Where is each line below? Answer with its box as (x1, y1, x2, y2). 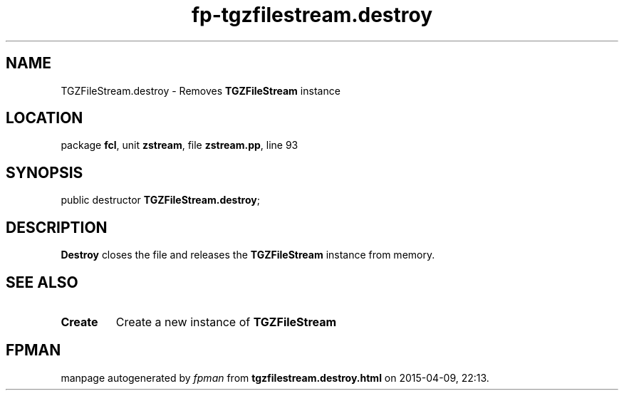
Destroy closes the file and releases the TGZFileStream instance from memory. (61, 249, 435, 261)
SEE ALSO (6, 273, 78, 291)
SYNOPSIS (6, 163, 83, 182)
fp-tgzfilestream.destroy (191, 3, 433, 27)
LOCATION (6, 109, 83, 127)
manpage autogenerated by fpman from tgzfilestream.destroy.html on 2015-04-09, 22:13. (61, 371, 489, 384)
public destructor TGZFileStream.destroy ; (61, 194, 260, 207)
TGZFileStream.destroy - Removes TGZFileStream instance (61, 84, 340, 97)
